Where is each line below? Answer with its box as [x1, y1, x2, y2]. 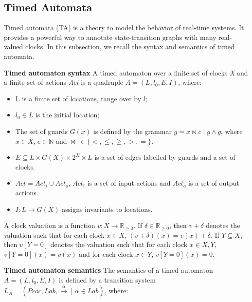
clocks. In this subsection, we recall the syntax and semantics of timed [25, 41, 234, 52]
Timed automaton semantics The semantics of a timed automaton [4, 265, 213, 275]
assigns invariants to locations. [62, 204, 153, 214]
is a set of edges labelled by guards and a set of [94, 152, 235, 162]
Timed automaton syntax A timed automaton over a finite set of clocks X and [4, 67, 248, 77]
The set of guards [15, 126, 68, 136]
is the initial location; [35, 110, 100, 120]
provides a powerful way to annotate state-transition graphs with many [4, 32, 216, 42]
